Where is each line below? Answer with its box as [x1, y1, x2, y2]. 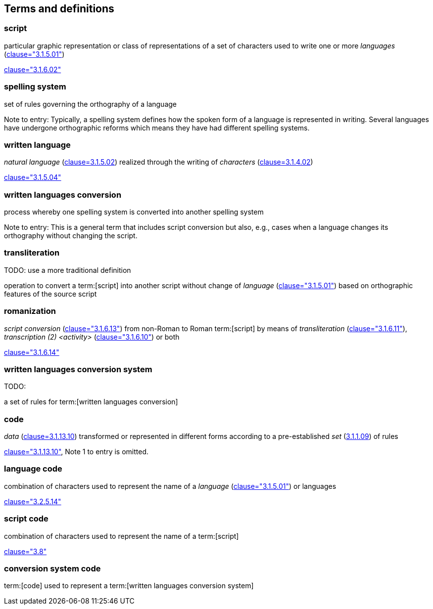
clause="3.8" [4, 547, 47, 556]
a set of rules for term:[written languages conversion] [4, 397, 178, 406]
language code [4, 464, 62, 474]
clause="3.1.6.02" [4, 65, 61, 74]
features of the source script [4, 289, 97, 298]
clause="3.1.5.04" [4, 173, 61, 182]
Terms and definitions [4, 2, 114, 15]
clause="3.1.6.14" [4, 348, 59, 356]
